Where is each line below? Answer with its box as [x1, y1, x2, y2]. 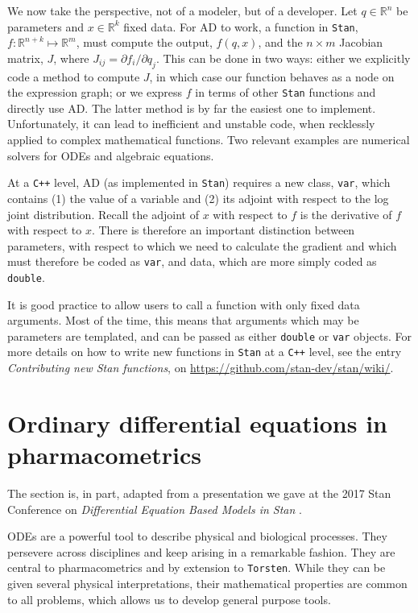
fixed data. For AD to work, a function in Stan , [123, 18, 358, 35]
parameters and [7, 18, 85, 35]
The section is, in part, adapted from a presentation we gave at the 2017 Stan [7, 485, 391, 502]
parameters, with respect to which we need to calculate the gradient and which [7, 237, 397, 254]
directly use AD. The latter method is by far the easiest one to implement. [7, 99, 376, 116]
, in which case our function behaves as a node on [149, 68, 395, 85]
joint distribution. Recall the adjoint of [7, 205, 199, 222]
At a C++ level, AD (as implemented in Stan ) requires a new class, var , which [7, 174, 391, 191]
